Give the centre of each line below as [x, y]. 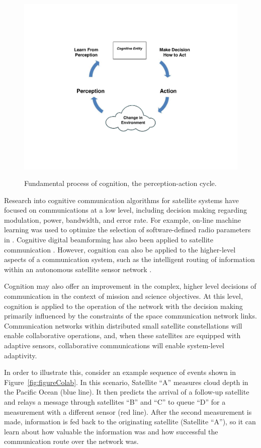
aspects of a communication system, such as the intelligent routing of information [129, 259]
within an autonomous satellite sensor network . [78, 269]
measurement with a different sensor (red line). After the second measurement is [128, 411]
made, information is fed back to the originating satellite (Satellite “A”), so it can [130, 422]
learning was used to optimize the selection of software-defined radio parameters [127, 230]
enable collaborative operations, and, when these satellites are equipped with [122, 335]
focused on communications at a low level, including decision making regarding [125, 210]
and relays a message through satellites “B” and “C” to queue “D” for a [115, 401]
